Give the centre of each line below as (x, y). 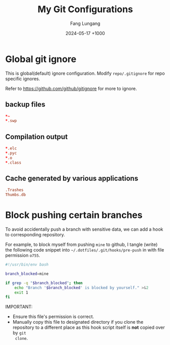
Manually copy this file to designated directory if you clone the (78, 322)
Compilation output (37, 136)
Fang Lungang (85, 23)
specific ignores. (23, 79)
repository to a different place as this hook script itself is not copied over (89, 327)
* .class (13, 163)
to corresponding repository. (35, 235)
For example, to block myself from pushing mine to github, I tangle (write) (81, 244)
